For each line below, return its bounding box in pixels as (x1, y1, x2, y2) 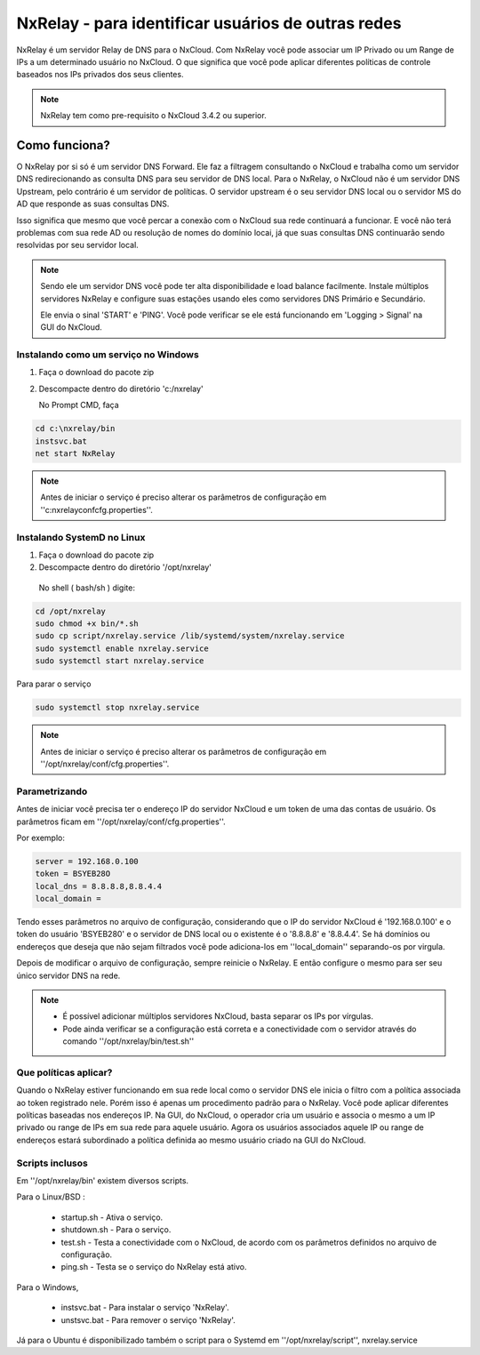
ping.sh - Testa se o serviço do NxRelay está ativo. (60, 1262, 247, 1272)
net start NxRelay (35, 449, 116, 458)
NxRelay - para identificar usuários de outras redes (16, 13, 402, 33)
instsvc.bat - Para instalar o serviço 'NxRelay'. (60, 1303, 230, 1313)
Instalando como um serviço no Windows (16, 349, 199, 361)
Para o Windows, (16, 1281, 79, 1293)
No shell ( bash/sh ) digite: (38, 582, 135, 593)
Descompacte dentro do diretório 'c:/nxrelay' (38, 383, 204, 394)
